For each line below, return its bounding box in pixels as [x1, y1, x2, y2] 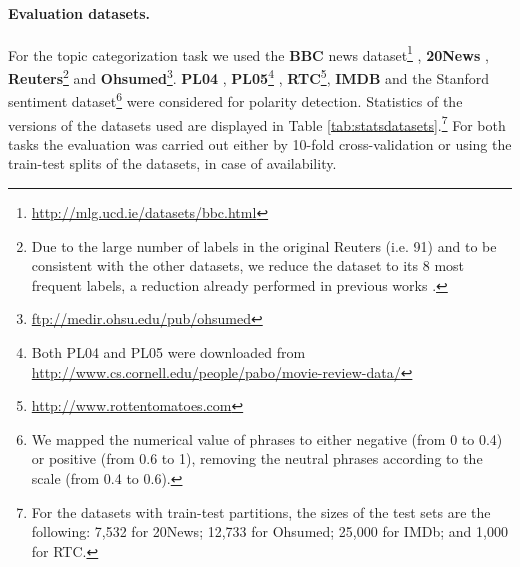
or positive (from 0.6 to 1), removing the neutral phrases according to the [31, 448, 483, 469]
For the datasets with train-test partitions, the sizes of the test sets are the [31, 501, 491, 522]
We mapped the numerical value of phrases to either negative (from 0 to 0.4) [31, 428, 503, 449]
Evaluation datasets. [8, 2, 151, 23]
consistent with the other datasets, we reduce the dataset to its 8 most [31, 255, 465, 276]
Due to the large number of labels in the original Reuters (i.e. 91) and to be [31, 235, 497, 256]
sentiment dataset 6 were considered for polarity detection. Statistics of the [8, 88, 463, 111]
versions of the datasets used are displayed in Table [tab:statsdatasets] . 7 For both [8, 111, 506, 135]
